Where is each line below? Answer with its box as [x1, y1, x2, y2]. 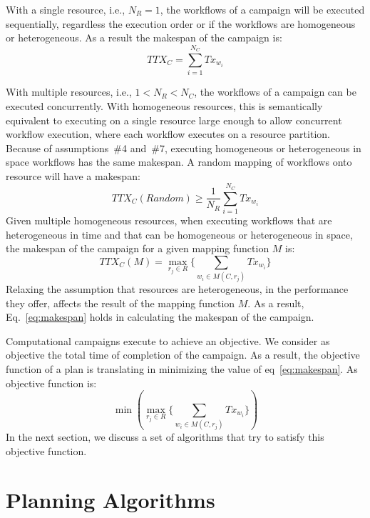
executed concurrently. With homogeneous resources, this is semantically [6, 98, 323, 113]
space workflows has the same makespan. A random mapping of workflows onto [6, 154, 352, 169]
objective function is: [6, 375, 97, 390]
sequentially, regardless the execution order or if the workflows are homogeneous [6, 16, 356, 31]
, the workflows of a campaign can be [194, 84, 356, 99]
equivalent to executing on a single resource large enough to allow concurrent [6, 112, 342, 127]
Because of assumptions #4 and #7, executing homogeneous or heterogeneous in [6, 140, 361, 155]
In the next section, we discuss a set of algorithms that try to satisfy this [6, 429, 324, 444]
